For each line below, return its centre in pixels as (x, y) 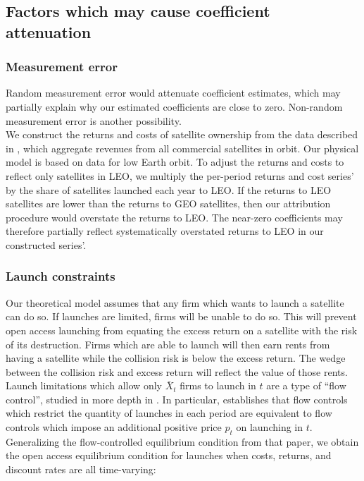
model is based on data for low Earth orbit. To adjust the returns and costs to (175, 162)
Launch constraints (61, 276)
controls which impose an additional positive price (114, 427)
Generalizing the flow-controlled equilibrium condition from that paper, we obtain (182, 441)
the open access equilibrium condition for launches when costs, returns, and (169, 455)
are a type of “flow (306, 385)
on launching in (270, 427)
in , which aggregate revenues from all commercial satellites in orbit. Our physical (182, 148)
